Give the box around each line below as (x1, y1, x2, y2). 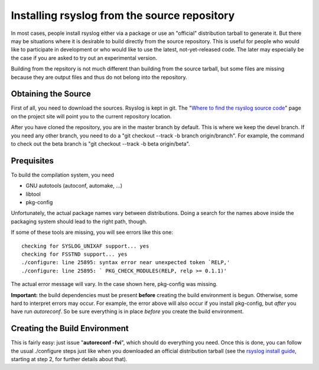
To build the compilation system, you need (11, 171, 115, 178)
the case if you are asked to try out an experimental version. (11, 54, 158, 62)
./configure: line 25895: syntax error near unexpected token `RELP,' (21, 259, 230, 266)
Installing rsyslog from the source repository (11, 9, 235, 22)
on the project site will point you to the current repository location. (11, 112, 172, 120)
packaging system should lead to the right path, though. (11, 218, 148, 225)
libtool (25, 190, 41, 198)
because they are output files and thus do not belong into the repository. (11, 73, 187, 81)
